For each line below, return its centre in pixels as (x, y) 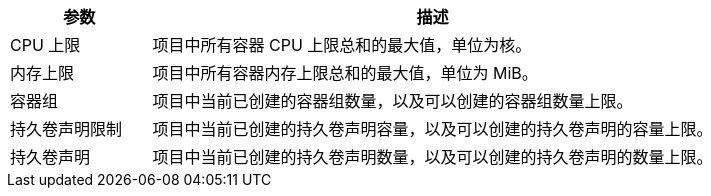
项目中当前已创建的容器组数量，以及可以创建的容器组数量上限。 (392, 101)
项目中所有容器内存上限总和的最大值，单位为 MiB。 (345, 73)
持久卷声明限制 (66, 129)
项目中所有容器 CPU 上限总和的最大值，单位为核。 (342, 45)
